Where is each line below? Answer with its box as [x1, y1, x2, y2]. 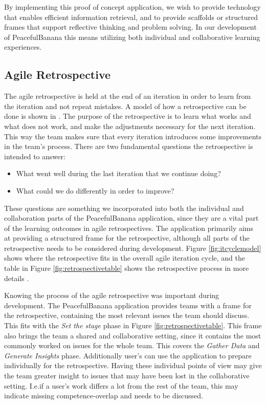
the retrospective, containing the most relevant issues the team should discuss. [4, 310, 250, 321]
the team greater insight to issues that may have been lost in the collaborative [4, 370, 250, 381]
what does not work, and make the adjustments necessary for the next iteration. [4, 120, 256, 131]
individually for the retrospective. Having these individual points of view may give [4, 360, 262, 371]
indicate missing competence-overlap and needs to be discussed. [4, 390, 203, 401]
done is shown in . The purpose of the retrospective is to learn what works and [4, 111, 251, 121]
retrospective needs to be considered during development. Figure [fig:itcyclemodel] [4, 242, 261, 253]
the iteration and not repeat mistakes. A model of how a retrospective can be [4, 100, 247, 111]
